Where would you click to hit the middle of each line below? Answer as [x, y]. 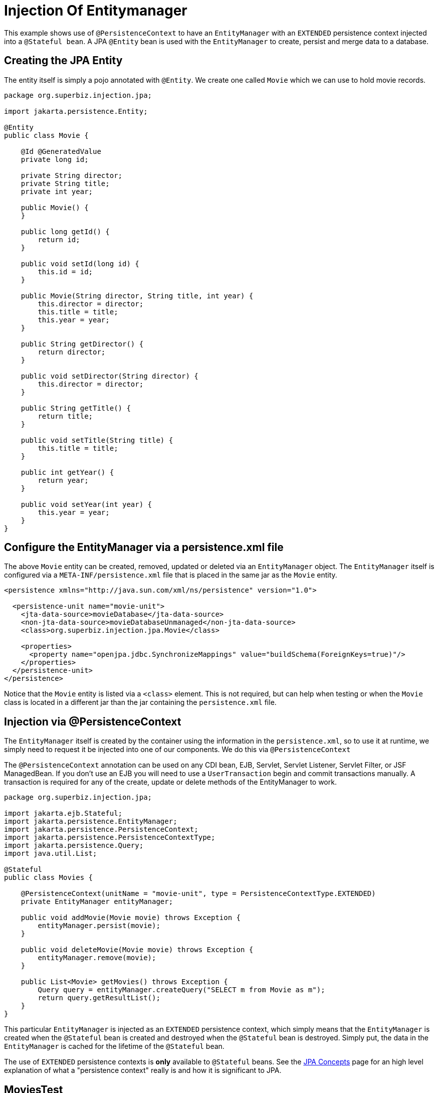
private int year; [57, 191]
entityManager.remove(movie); [97, 958]
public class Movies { [49, 878]
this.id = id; [65, 271]
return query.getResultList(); [99, 998]
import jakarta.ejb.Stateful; [63, 813]
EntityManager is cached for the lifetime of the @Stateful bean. [114, 1046]
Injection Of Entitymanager [96, 11]
